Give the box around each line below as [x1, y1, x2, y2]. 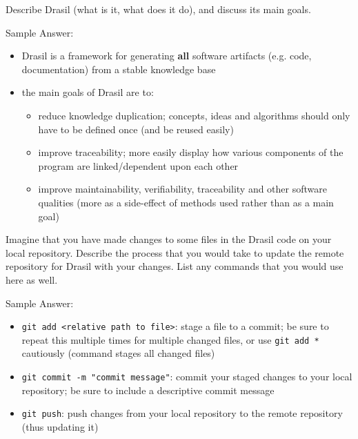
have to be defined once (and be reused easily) [38, 121, 234, 136]
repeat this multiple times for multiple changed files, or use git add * [21, 332, 319, 347]
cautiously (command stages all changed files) [21, 346, 215, 360]
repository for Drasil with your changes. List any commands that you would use [6, 259, 344, 273]
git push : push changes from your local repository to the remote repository [21, 406, 343, 420]
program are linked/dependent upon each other [38, 158, 239, 173]
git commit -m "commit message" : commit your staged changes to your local [21, 369, 352, 383]
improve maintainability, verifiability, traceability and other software [38, 182, 327, 196]
